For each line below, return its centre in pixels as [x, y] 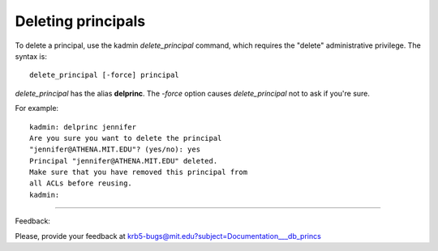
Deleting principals [80, 21]
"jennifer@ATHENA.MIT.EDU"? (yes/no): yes [115, 149]
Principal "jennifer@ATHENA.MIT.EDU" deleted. [124, 161]
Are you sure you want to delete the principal [126, 138]
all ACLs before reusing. [81, 183]
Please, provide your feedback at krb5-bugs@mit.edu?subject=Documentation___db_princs [168, 236]
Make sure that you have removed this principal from [138, 172]
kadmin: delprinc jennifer [83, 127]
